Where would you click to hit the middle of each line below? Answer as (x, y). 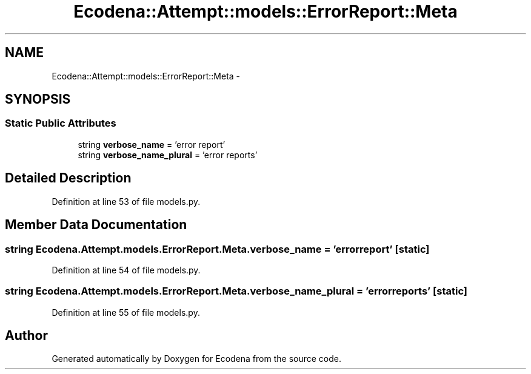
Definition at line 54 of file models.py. (126, 270)
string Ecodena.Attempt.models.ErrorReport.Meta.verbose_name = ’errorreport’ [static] (217, 249)
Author (26, 336)
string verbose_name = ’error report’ (152, 144)
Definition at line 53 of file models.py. (126, 201)
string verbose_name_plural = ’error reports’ (168, 155)
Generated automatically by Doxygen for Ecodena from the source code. (197, 359)
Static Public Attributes (61, 123)
